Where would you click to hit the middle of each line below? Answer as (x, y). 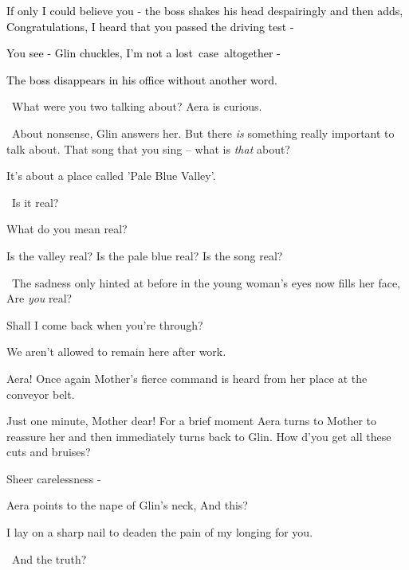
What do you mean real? (67, 229)
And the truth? (49, 558)
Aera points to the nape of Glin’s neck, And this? (127, 505)
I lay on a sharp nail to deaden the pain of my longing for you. (160, 532)
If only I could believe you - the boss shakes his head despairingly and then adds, (205, 10)
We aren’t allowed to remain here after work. (116, 351)
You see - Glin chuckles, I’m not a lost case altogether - (144, 53)
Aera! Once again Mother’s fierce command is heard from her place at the (187, 378)
